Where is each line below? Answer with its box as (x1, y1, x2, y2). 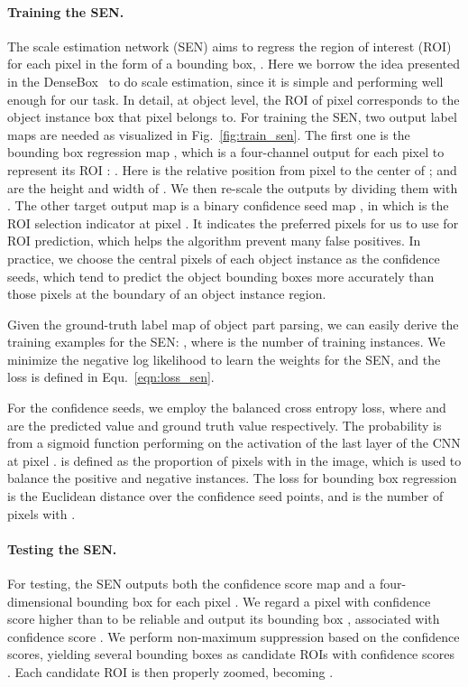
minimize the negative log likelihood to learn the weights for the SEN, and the (7, 349, 441, 368)
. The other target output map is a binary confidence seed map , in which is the (7, 196, 449, 215)
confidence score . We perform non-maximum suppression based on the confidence (7, 627, 460, 645)
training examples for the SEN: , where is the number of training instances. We (7, 332, 445, 351)
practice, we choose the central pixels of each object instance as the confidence (7, 248, 440, 267)
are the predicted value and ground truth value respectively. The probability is (7, 415, 442, 434)
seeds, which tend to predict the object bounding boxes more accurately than (7, 266, 435, 285)
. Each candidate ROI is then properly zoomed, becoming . (7, 663, 334, 681)
